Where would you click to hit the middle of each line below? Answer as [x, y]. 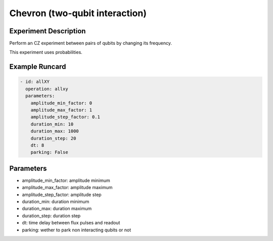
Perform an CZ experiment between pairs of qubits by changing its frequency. [90, 43]
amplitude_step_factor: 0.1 [65, 117]
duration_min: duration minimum [56, 202]
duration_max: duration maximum [57, 209]
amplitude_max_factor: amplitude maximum [67, 188]
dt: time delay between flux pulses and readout [71, 223]
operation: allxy [47, 89]
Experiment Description [48, 31]
